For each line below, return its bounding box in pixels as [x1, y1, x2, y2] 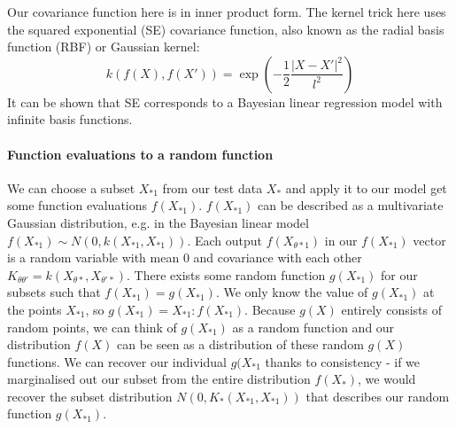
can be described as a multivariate [258, 196, 444, 214]
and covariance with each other [193, 248, 362, 267]
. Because [244, 300, 296, 318]
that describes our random [305, 386, 450, 405]
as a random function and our [232, 317, 395, 336]
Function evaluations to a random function [7, 144, 274, 163]
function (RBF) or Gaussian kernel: [7, 37, 200, 56]
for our [381, 265, 418, 284]
